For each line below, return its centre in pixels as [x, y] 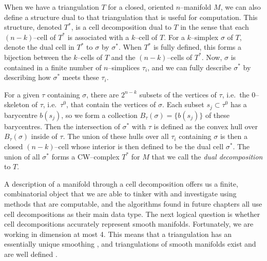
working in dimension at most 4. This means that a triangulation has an [118, 234]
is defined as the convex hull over [206, 126]
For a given [22, 94]
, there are [103, 94]
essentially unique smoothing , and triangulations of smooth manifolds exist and [130, 244]
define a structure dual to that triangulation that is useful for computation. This [131, 17]
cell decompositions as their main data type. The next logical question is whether [132, 214]
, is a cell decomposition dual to [121, 27]
